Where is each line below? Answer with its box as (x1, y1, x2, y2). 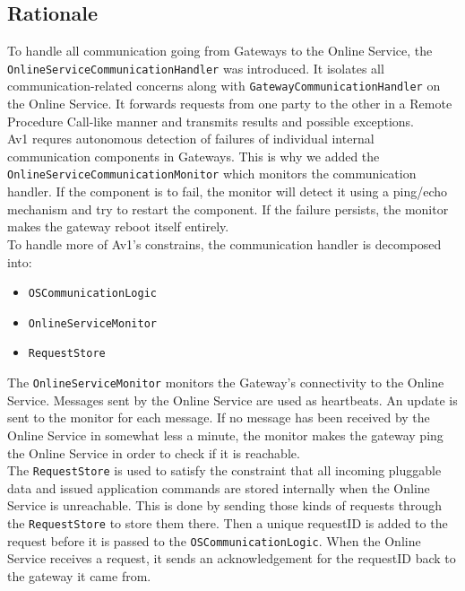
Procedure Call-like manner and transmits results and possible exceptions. (7, 111, 414, 130)
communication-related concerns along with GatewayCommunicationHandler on (7, 76, 441, 95)
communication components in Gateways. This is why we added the (7, 146, 380, 165)
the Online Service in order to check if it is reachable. (7, 443, 300, 462)
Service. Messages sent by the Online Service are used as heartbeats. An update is (7, 390, 458, 409)
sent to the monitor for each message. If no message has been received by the (7, 408, 430, 427)
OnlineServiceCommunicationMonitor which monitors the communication (7, 164, 417, 183)
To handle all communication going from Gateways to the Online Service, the (7, 41, 433, 60)
